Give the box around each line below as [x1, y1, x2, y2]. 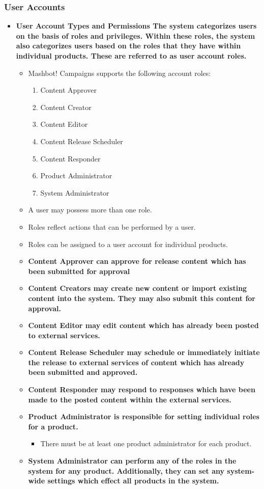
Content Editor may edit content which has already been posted [28, 320, 259, 331]
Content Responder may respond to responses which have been [28, 384, 255, 395]
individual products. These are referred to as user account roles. [16, 50, 247, 61]
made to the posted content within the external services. [28, 394, 231, 404]
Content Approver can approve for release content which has [28, 256, 246, 266]
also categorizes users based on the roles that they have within [16, 40, 241, 51]
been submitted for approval [28, 265, 130, 276]
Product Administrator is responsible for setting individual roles [28, 411, 259, 422]
